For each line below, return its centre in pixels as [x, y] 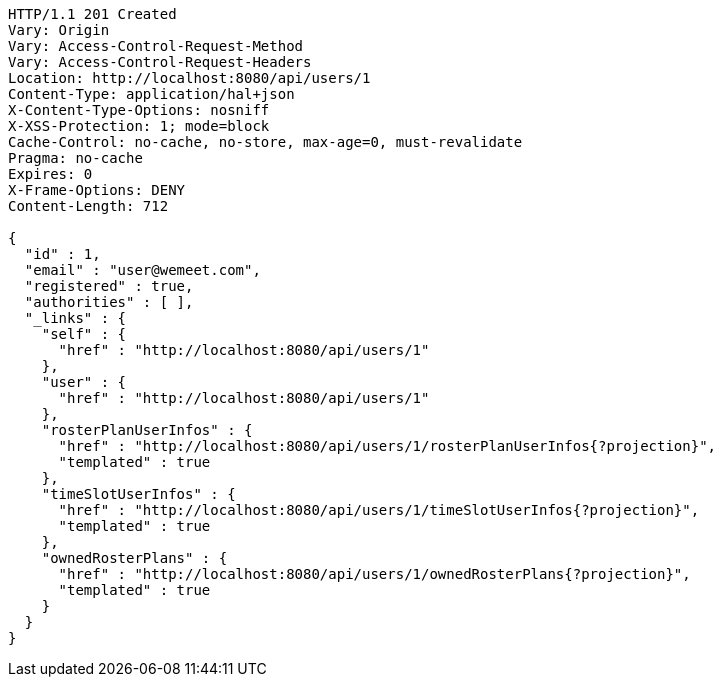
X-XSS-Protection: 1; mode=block [139, 126]
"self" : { [84, 334]
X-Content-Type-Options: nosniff [139, 110]
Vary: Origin [59, 30]
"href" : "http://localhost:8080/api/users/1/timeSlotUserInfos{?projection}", [379, 510]
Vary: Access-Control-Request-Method [156, 46]
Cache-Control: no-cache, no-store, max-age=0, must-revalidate [265, 142]
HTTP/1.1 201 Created [92, 14]
